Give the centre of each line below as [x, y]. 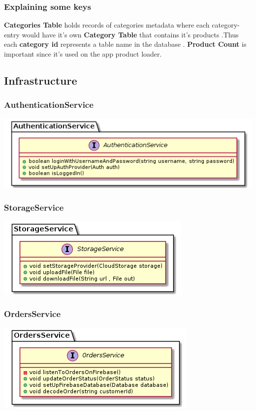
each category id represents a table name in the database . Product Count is [125, 44]
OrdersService [32, 313]
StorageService [34, 207]
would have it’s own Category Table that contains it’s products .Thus [130, 34]
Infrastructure [41, 80]
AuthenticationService [49, 105]
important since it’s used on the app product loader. [83, 54]
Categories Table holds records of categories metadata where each [107, 25]
